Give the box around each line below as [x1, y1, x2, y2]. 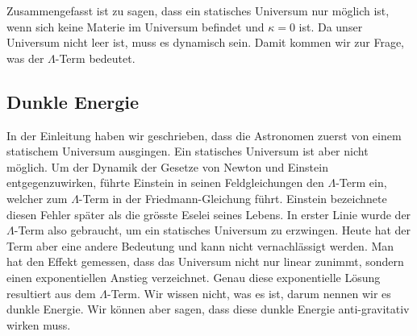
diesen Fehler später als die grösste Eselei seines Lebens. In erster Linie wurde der [6, 205, 411, 222]
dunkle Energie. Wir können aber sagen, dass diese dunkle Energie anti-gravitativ [6, 301, 410, 317]
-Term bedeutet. [55, 49, 136, 66]
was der [6, 49, 44, 66]
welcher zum [6, 189, 68, 206]
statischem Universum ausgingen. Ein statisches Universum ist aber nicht [6, 143, 369, 160]
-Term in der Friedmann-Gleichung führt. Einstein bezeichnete [78, 189, 387, 206]
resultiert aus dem [6, 284, 96, 301]
